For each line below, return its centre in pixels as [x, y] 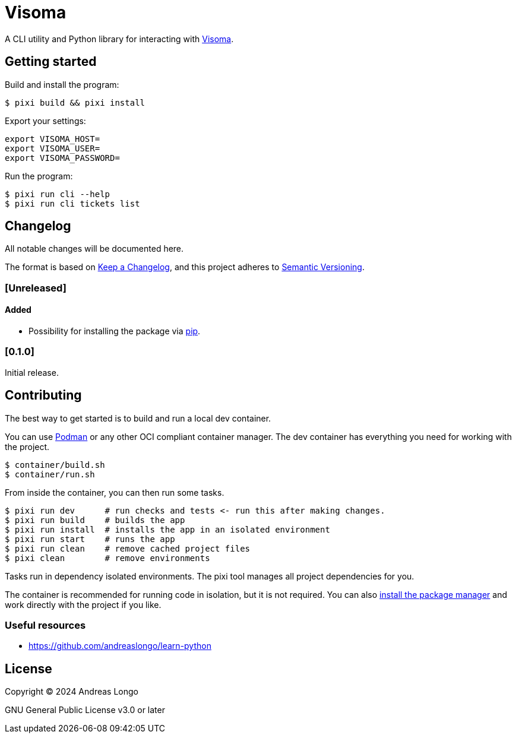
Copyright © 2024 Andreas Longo [72, 692]
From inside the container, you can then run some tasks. [115, 492]
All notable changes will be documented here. [94, 249]
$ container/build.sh [55, 465]
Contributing [43, 395]
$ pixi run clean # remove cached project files [128, 548]
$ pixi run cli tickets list [72, 203]
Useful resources [45, 625]
